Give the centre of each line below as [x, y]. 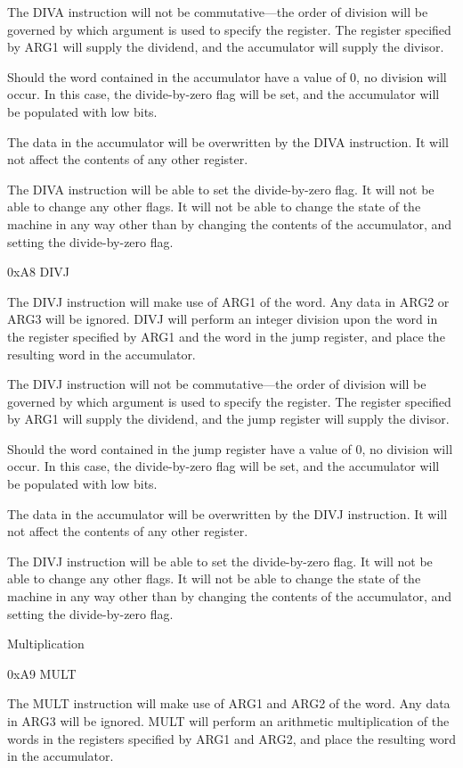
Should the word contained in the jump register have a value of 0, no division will [230, 448]
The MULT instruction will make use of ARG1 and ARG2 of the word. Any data [229, 703]
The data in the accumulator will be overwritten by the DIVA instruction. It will [228, 141]
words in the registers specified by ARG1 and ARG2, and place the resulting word [231, 738]
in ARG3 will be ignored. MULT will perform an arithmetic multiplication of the [228, 721]
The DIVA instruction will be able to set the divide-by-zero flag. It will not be [221, 189]
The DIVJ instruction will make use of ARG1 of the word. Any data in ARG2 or [228, 301]
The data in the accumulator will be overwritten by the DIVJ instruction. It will [227, 513]
